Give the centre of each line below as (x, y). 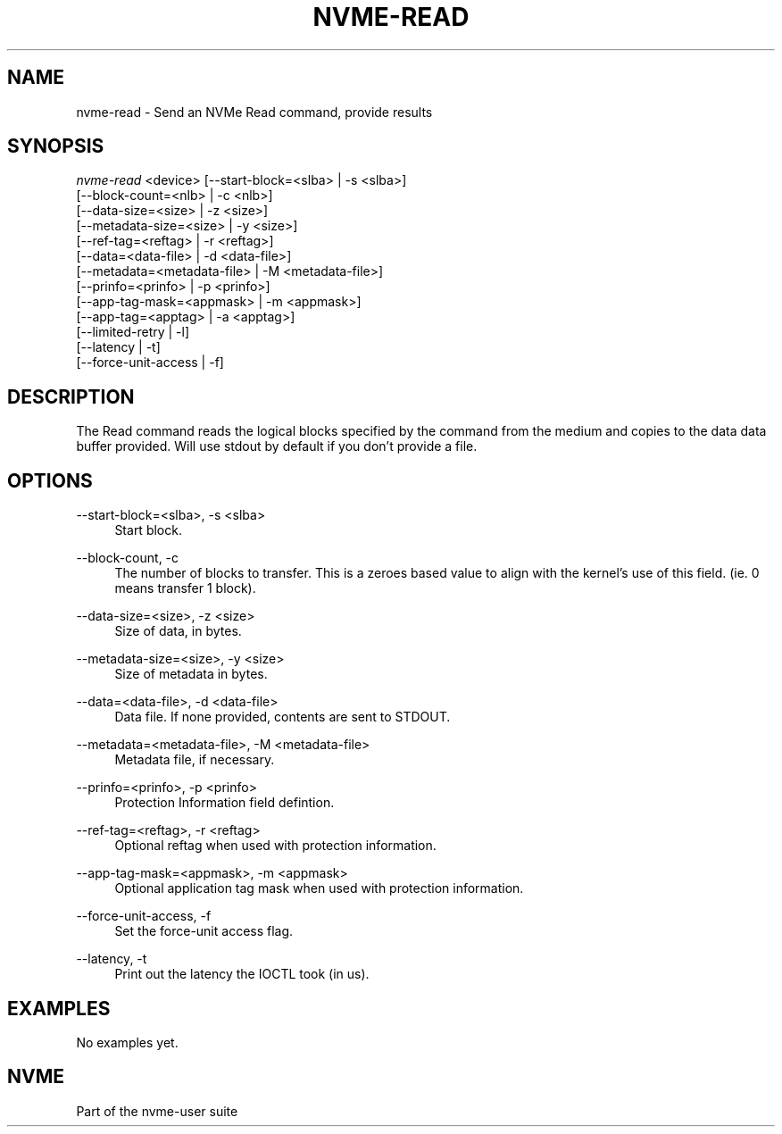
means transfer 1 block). (185, 588)
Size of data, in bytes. (178, 631)
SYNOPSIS (56, 146)
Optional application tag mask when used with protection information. (319, 888)
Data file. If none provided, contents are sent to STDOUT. (283, 717)
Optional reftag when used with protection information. (275, 846)
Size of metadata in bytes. (191, 674)
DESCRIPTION (71, 396)
